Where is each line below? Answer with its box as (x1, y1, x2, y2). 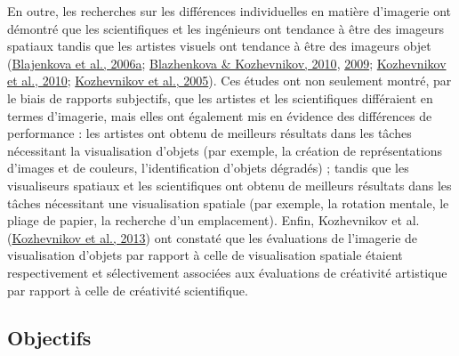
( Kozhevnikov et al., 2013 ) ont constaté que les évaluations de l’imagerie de (7, 228, 418, 247)
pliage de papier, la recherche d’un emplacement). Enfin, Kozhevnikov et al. (7, 211, 420, 230)
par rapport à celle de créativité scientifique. (7, 280, 248, 299)
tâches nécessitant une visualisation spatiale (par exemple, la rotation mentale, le (7, 193, 449, 212)
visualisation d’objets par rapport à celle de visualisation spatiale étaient (7, 246, 403, 264)
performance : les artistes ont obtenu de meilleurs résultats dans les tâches (7, 124, 412, 142)
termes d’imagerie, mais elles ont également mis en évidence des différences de (7, 106, 432, 125)
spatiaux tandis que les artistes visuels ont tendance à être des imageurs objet (7, 36, 431, 55)
